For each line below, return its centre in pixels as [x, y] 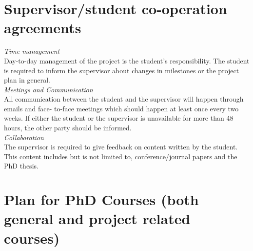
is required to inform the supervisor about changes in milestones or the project [122, 70]
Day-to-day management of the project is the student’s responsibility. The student [127, 60]
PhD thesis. [21, 166]
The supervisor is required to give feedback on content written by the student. [121, 147]
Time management [32, 51]
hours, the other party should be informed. [68, 128]
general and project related [97, 219]
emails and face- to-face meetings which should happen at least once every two [121, 108]
